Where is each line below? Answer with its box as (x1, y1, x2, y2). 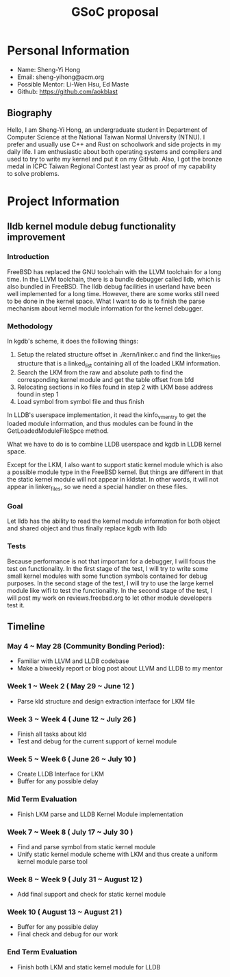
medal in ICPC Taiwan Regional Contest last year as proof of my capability (7, 162, 217, 170)
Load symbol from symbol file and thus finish (16, 397, 145, 405)
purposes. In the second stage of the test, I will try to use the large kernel (7, 579, 214, 587)
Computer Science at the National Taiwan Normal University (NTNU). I (7, 133, 205, 141)
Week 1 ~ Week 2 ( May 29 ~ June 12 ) (7, 682, 135, 691)
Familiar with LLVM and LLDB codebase (16, 657, 129, 665)
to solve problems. (7, 169, 60, 177)
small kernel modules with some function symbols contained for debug (7, 572, 207, 580)
